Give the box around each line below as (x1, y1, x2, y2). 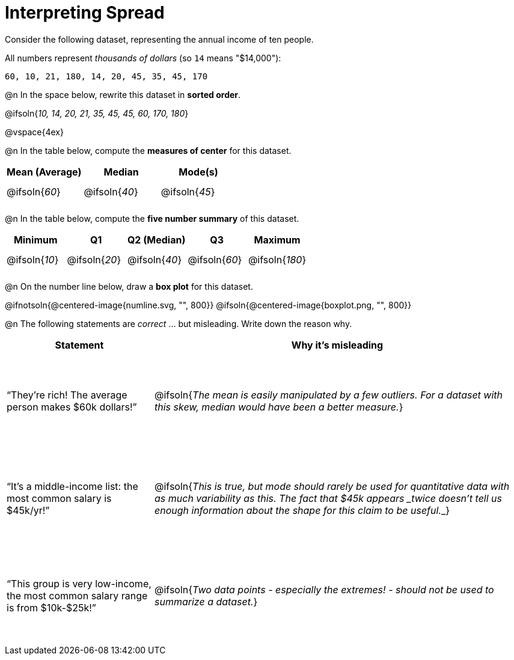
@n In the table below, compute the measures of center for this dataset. (5, 145, 292, 156)
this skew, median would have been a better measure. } (154, 400, 403, 413)
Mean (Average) (7, 165, 82, 178)
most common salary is (7, 492, 112, 504)
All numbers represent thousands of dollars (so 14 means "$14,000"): (5, 52, 281, 63)
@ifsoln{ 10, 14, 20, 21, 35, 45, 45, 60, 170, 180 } (5, 108, 189, 118)
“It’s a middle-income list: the (7, 480, 138, 492)
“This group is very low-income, (7, 577, 151, 590)
